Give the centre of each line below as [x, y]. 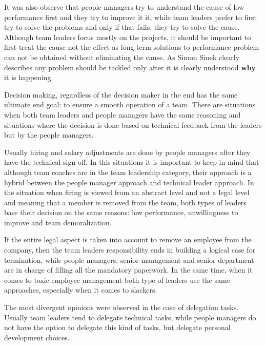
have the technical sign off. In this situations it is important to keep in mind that [132, 162]
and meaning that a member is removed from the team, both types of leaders [125, 202]
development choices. [37, 337]
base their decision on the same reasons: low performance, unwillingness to [121, 212]
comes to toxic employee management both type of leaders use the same [117, 280]
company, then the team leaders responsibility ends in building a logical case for [130, 250]
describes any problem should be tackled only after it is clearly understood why [130, 67]
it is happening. [29, 77]
